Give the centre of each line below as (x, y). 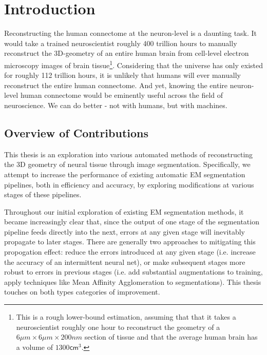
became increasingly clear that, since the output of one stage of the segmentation (132, 222)
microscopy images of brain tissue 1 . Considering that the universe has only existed (133, 64)
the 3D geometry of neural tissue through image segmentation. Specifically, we (127, 164)
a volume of (34, 347)
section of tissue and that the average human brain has (171, 337)
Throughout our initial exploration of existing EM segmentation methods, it (124, 211)
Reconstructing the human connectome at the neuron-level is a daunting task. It (131, 33)
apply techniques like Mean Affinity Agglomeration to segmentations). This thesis (133, 281)
